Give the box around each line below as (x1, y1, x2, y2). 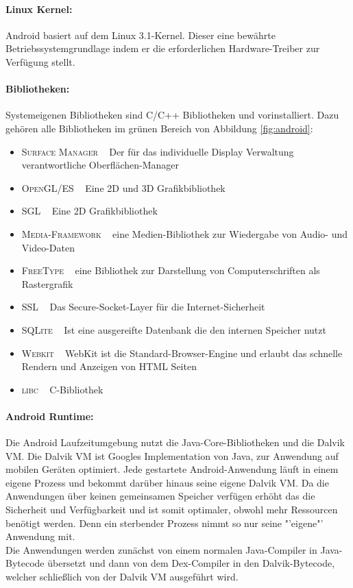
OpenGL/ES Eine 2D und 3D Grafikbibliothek (21, 180, 226, 195)
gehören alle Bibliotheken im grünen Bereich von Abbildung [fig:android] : (5, 121, 313, 135)
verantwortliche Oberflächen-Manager (21, 158, 180, 172)
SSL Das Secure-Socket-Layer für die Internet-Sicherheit (21, 299, 265, 314)
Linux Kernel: (5, 1, 73, 16)
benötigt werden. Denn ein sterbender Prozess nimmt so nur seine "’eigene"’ (5, 515, 324, 530)
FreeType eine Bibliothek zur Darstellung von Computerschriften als (21, 263, 320, 278)
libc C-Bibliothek (21, 382, 104, 396)
